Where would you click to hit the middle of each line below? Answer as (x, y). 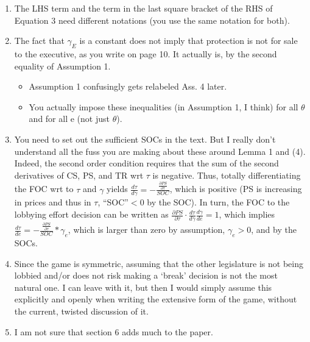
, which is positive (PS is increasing (236, 189)
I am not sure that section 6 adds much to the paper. (114, 331)
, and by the (274, 230)
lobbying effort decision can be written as (91, 214)
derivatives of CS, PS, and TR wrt (79, 175)
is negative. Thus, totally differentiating (227, 175)
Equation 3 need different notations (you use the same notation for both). (152, 20)
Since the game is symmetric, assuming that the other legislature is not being (159, 263)
